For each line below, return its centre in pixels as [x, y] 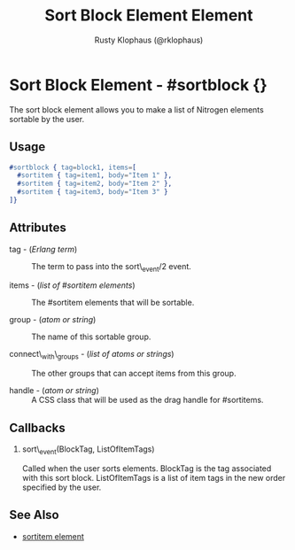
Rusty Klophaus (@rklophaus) [149, 40]
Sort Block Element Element [149, 15]
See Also [34, 515]
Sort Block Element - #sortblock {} [138, 85]
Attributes [38, 228]
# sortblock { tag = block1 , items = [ [73, 167]
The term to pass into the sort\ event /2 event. [112, 267]
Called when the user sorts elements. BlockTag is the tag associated [147, 468]
